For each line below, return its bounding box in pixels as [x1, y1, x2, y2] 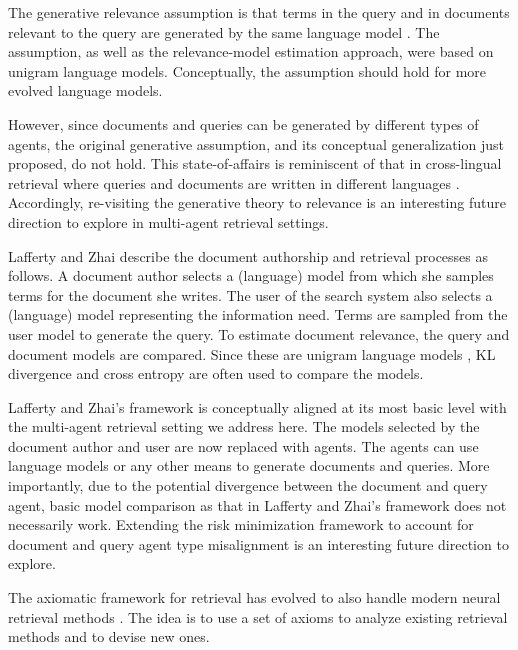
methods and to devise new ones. [8, 626, 210, 647]
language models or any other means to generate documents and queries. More [8, 455, 490, 476]
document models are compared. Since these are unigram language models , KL [8, 343, 496, 364]
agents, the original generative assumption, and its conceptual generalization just [8, 133, 504, 154]
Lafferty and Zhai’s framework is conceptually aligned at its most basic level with [8, 396, 507, 417]
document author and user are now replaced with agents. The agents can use [8, 435, 479, 456]
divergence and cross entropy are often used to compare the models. [8, 363, 424, 384]
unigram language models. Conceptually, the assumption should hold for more [8, 60, 487, 81]
